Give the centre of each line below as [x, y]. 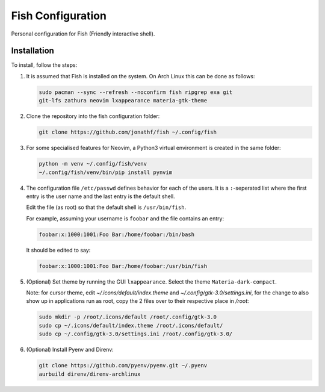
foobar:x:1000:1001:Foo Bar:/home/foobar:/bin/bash [117, 234]
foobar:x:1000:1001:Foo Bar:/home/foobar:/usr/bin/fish [123, 266]
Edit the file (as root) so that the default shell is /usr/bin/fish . [106, 207]
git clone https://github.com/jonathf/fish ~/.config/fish [128, 132]
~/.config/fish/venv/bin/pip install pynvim [106, 172]
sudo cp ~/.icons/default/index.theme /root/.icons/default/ [131, 325]
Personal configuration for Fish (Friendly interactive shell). [83, 34]
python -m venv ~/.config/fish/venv [93, 164]
